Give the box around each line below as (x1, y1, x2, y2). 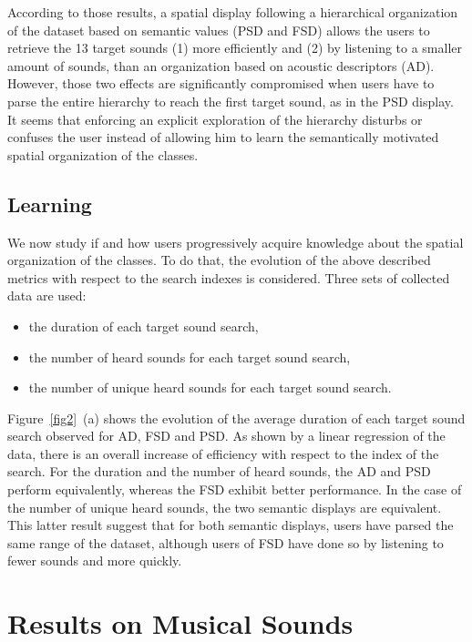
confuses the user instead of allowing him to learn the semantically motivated (7, 127, 439, 147)
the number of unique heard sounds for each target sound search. (28, 378, 392, 397)
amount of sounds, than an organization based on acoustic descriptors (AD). (7, 56, 435, 75)
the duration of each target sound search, (28, 316, 259, 335)
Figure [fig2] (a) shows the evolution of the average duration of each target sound (7, 408, 466, 427)
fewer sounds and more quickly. (7, 551, 182, 570)
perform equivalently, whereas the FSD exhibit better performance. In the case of (7, 480, 462, 499)
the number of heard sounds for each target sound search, (28, 347, 351, 366)
